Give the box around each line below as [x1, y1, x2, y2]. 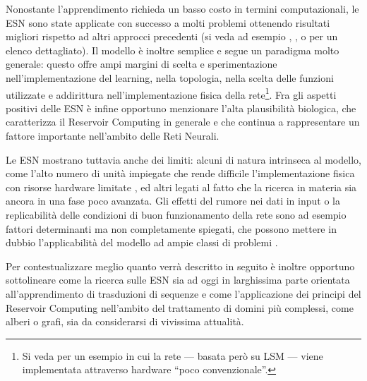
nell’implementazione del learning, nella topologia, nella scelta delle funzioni [6, 70, 334, 85]
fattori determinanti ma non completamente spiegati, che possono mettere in [6, 221, 337, 236]
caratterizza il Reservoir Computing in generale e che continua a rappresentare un [6, 114, 360, 129]
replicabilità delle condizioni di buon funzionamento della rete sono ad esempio [6, 207, 347, 222]
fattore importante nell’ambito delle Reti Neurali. [6, 128, 219, 143]
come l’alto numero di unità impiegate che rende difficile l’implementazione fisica [6, 166, 355, 181]
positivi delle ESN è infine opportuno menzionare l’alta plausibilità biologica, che [6, 100, 356, 115]
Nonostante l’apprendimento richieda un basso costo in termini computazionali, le [6, 1, 359, 16]
